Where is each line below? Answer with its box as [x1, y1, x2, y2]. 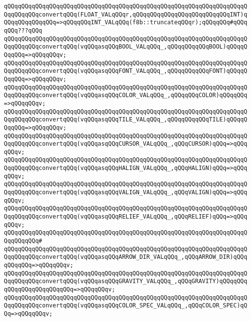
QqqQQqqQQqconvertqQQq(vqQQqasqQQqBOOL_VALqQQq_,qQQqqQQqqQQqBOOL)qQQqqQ [4, 43, 248, 51]
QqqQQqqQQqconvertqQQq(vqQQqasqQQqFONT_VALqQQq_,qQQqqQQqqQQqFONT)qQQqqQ [4, 68, 248, 75]
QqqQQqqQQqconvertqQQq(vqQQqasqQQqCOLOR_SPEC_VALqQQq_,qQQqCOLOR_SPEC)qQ [4, 302, 248, 309]
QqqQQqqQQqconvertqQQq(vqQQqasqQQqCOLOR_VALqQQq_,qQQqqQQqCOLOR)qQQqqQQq [4, 92, 248, 99]
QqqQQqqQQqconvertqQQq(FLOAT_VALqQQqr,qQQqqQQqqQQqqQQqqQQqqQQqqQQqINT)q [4, 11, 248, 18]
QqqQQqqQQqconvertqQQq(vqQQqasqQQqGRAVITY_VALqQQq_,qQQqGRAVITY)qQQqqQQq [4, 278, 248, 285]
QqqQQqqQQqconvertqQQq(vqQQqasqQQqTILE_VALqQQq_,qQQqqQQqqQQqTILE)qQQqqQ [4, 116, 248, 123]
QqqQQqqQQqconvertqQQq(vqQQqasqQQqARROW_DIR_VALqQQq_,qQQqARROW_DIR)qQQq [4, 253, 248, 261]
